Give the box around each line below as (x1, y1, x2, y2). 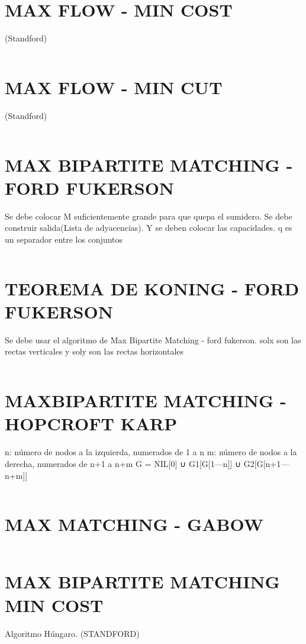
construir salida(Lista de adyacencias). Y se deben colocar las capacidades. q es (5, 221, 292, 234)
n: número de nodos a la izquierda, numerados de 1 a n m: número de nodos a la (5, 446, 297, 458)
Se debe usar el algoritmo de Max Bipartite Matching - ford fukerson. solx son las (5, 333, 301, 346)
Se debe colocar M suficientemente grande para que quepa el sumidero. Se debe (5, 210, 292, 222)
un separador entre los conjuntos (5, 233, 123, 245)
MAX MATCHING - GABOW (5, 512, 264, 536)
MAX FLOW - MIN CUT (5, 75, 223, 99)
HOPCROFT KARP (5, 411, 178, 436)
